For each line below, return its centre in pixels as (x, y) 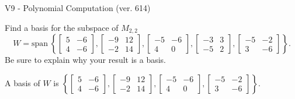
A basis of (22, 82)
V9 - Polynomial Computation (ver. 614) (78, 8)
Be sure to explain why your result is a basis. (86, 60)
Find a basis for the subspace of (62, 27)
